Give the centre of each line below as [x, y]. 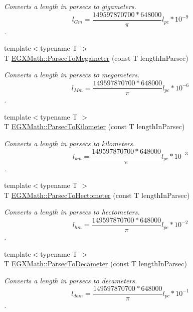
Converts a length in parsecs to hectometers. [72, 212]
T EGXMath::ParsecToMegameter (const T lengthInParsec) [96, 58]
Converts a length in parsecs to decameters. [71, 280]
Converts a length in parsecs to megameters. [72, 75]
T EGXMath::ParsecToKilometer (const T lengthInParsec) [94, 126]
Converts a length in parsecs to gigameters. [70, 6]
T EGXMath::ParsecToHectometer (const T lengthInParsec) [97, 195]
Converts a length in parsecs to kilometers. [70, 143]
